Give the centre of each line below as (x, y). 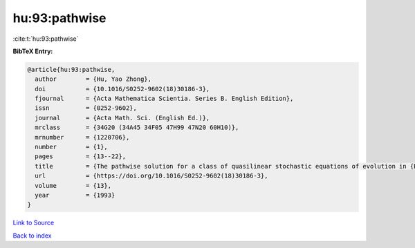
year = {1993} (75, 195)
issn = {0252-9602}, (86, 108)
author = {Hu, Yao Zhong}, (93, 79)
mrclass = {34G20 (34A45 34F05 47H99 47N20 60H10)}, (137, 127)
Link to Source (34, 223)
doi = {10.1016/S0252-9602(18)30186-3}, (122, 89)
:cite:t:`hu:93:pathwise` (46, 39)
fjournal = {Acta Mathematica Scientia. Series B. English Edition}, (164, 99)
